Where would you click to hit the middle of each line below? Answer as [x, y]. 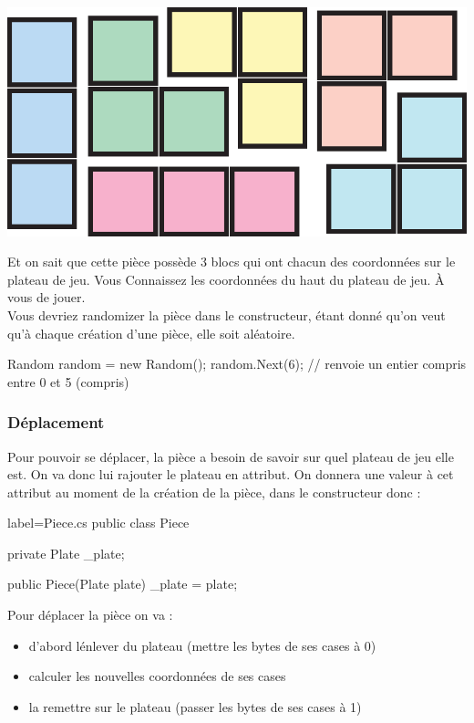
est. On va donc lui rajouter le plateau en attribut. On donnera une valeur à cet [231, 474]
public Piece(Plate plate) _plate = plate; [123, 584]
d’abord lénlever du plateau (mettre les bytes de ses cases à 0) [202, 645]
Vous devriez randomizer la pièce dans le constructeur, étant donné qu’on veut [227, 314]
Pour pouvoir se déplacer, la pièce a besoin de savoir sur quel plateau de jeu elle [231, 456]
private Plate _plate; [66, 553]
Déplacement [56, 422]
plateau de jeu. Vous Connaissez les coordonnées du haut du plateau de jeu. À [226, 279]
